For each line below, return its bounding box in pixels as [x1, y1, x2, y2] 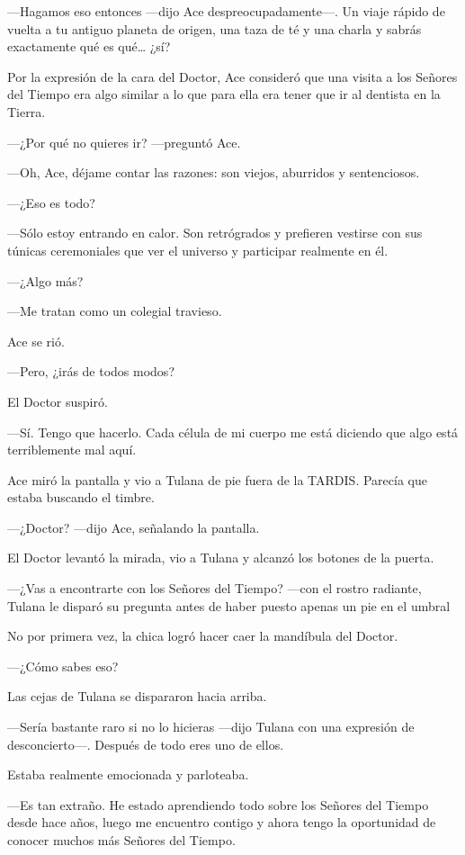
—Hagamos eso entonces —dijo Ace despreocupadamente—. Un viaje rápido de [7, 2, 445, 20]
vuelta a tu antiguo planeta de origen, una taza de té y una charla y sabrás [7, 19, 422, 38]
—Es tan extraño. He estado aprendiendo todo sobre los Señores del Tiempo [7, 795, 429, 814]
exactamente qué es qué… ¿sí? [7, 37, 171, 56]
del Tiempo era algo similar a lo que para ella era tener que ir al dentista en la [7, 85, 441, 103]
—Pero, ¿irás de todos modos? [7, 362, 174, 381]
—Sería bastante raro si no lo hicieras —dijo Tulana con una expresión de [7, 717, 415, 736]
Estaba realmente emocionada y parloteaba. [7, 765, 249, 784]
